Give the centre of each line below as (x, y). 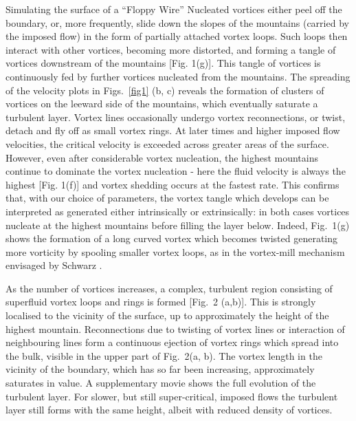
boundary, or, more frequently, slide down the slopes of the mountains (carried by (177, 22)
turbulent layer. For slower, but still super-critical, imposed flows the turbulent (172, 396)
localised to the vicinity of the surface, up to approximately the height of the (167, 315)
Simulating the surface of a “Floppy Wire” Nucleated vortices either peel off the (174, 9)
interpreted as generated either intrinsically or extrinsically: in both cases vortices (178, 211)
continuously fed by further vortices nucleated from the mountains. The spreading (178, 76)
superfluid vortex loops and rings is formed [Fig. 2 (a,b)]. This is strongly (161, 302)
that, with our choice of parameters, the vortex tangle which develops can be (167, 198)
